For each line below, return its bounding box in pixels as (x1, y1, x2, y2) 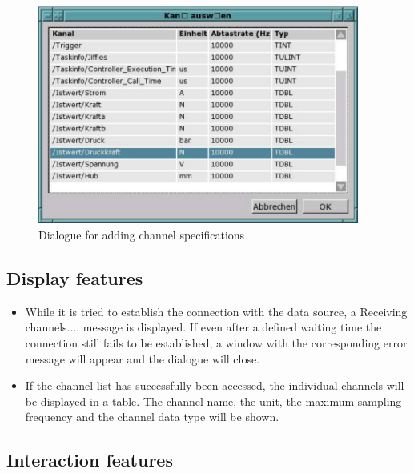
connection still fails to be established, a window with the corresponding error (25, 335, 408, 351)
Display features (6, 266, 143, 291)
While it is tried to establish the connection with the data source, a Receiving (25, 303, 408, 319)
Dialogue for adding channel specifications (38, 226, 245, 243)
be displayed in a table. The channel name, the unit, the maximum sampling (25, 392, 402, 409)
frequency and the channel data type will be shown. (25, 408, 279, 425)
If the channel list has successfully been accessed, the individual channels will (25, 377, 404, 394)
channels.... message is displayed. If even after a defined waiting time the (25, 319, 382, 335)
